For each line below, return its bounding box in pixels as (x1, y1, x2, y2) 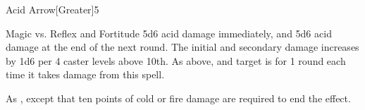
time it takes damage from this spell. (6, 67, 165, 82)
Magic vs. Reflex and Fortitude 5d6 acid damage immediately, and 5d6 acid (6, 25, 332, 40)
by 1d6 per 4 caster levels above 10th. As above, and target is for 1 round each (6, 53, 346, 68)
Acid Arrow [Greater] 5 (6, 2, 99, 16)
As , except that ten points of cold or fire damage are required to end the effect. (6, 90, 351, 105)
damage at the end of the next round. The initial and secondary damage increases (6, 39, 359, 54)
